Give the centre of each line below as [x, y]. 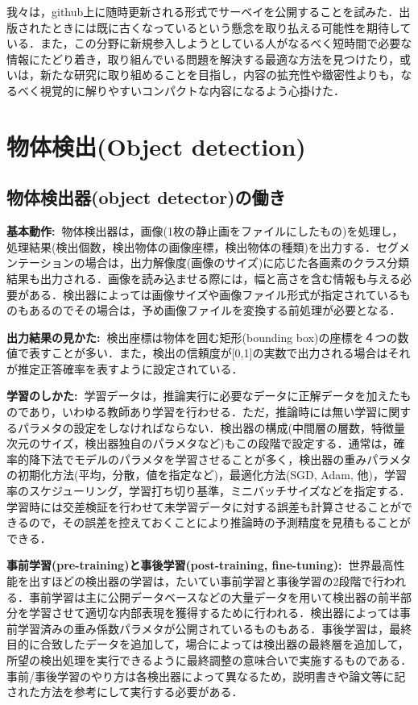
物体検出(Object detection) [156, 146]
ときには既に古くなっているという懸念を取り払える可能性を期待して [231, 27]
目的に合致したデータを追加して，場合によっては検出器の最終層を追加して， [208, 644]
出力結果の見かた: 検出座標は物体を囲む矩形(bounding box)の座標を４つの [202, 337]
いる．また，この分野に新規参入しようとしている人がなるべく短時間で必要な [209, 43]
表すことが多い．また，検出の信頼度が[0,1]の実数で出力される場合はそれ [219, 353]
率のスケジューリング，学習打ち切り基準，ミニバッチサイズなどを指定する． [209, 491]
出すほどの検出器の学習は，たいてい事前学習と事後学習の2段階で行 [206, 581]
